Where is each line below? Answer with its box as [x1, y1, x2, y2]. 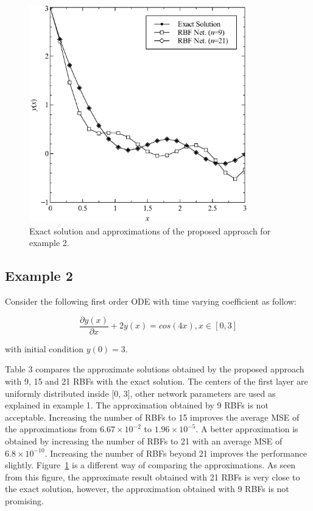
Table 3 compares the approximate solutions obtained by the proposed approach [5, 363, 304, 375]
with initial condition [5, 342, 84, 355]
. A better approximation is [195, 422, 298, 435]
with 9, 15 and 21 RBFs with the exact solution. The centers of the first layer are [5, 375, 308, 388]
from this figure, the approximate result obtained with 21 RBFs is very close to [5, 470, 300, 483]
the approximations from [5, 422, 97, 435]
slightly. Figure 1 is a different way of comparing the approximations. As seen [5, 458, 296, 471]
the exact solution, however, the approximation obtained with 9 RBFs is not [5, 482, 289, 495]
